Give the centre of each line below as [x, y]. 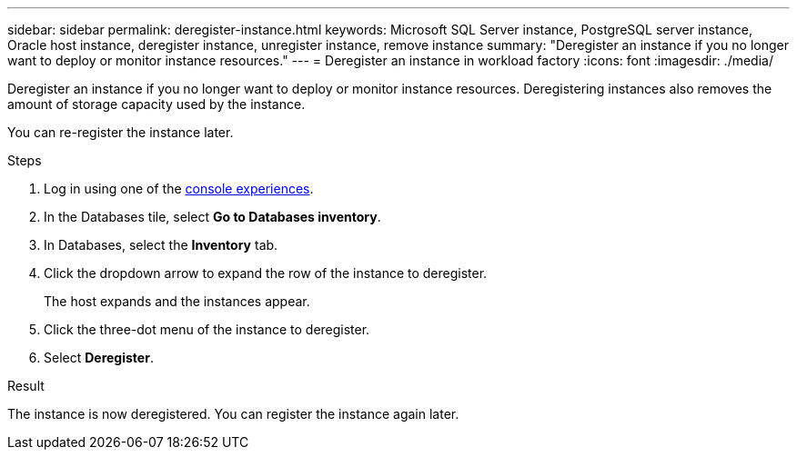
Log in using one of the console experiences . [179, 189]
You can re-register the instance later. [121, 132]
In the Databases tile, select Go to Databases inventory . [212, 217]
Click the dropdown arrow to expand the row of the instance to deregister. [266, 273]
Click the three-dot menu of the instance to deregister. [207, 329]
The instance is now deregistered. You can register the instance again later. [233, 414]
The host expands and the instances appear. [177, 301]
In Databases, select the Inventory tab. [161, 245]
